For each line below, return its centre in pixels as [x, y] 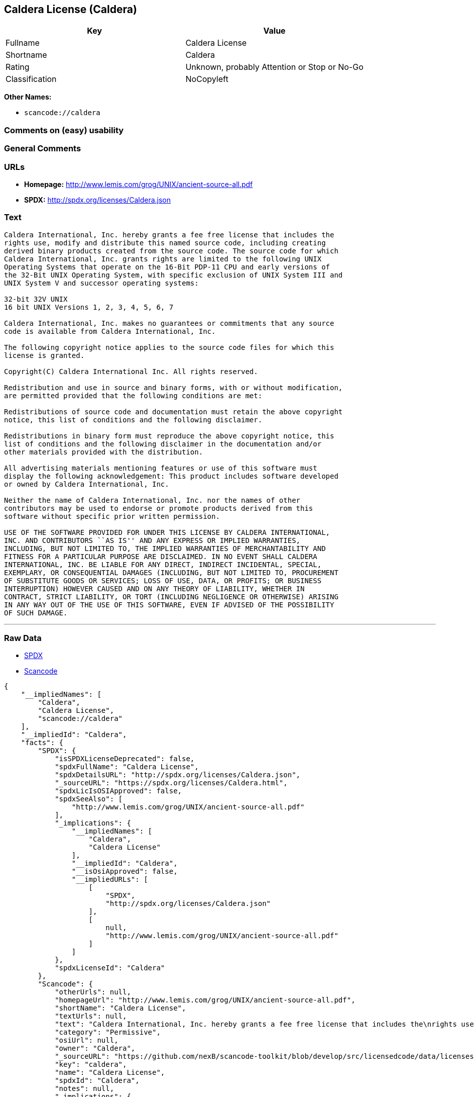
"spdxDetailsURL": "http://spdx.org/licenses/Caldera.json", [178, 775]
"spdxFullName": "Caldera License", [127, 767]
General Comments [43, 149]
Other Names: [28, 97]
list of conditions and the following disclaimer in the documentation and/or [163, 444]
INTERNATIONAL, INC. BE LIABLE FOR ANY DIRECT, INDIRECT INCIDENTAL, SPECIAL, [163, 564]
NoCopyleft [207, 79]
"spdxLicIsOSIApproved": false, [118, 791]
